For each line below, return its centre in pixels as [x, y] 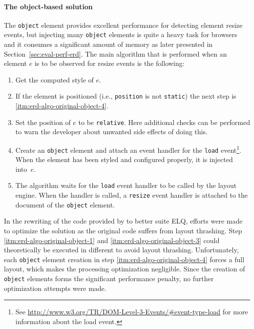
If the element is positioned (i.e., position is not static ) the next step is [126, 96]
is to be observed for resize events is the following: [109, 63]
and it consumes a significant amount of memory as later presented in [108, 44]
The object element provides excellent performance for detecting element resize [123, 25]
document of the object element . [65, 204]
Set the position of [43, 122]
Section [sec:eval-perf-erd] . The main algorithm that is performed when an [116, 53]
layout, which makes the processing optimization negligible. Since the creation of [125, 269]
